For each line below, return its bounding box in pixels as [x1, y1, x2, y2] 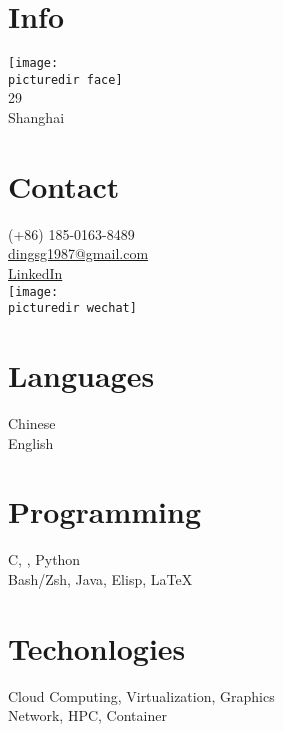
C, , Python [8, 549, 81, 570]
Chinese [8, 412, 56, 433]
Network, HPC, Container [8, 705, 167, 726]
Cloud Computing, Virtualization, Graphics [8, 685, 275, 706]
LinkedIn [8, 262, 63, 283]
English [8, 432, 54, 453]
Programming [8, 491, 201, 532]
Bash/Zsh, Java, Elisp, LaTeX [8, 568, 193, 589]
